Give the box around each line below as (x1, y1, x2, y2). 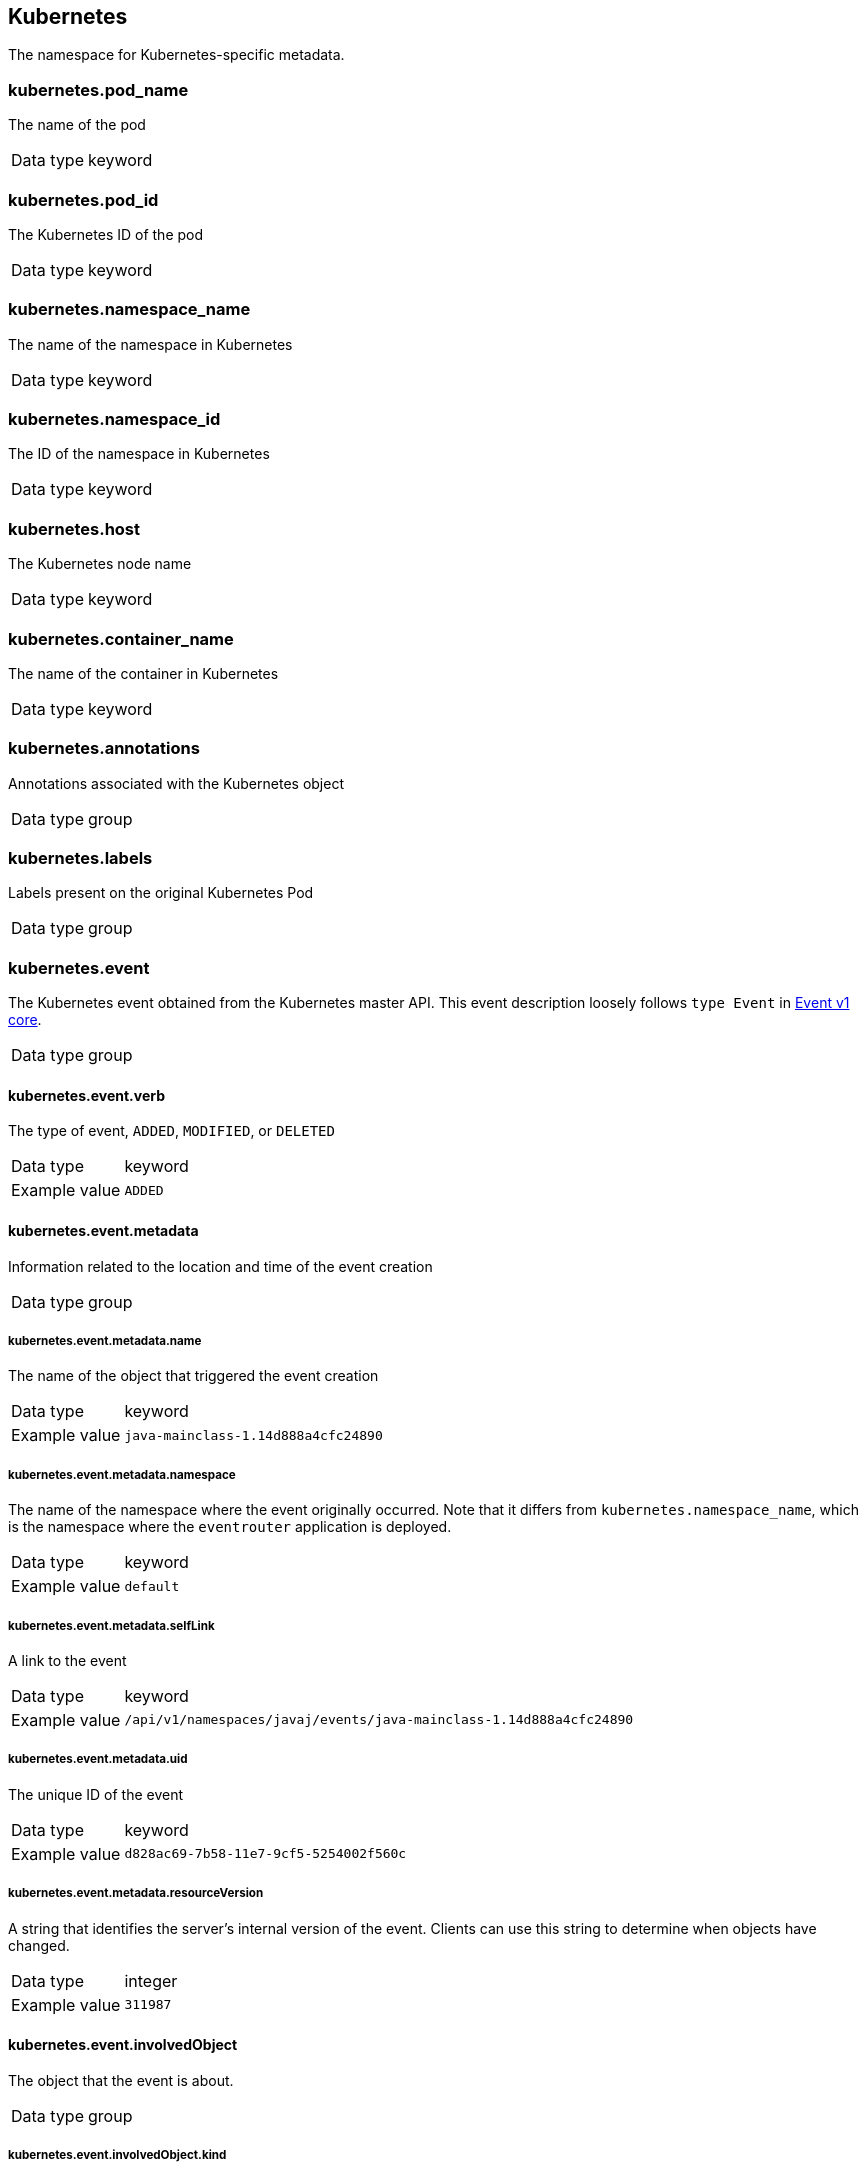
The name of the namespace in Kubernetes (8, 335, 293, 353)
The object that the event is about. (8, 2071, 234, 2089)
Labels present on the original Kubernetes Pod (8, 884, 314, 902)
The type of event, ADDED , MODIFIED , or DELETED (8, 1122, 335, 1140)
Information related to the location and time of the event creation (8, 1257, 433, 1275)
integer (124, 1970, 178, 1991)
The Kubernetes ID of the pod (8, 225, 204, 243)
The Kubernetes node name (8, 555, 192, 573)
